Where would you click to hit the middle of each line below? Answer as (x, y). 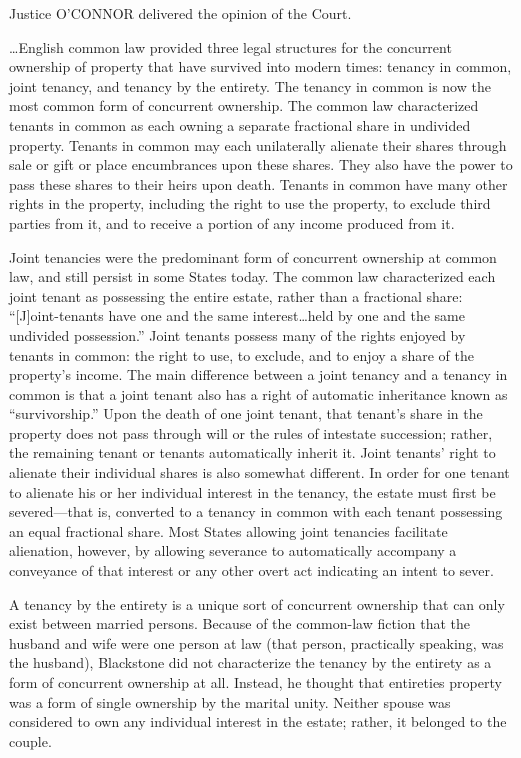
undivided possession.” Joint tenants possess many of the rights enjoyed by (237, 334)
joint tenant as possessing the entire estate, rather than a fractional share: (236, 295)
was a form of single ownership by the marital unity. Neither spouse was (230, 701)
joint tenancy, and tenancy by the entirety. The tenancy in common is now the (250, 85)
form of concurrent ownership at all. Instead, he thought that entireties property (255, 682)
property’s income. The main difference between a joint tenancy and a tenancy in (258, 374)
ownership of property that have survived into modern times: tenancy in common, (260, 66)
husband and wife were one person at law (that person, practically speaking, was (256, 642)
